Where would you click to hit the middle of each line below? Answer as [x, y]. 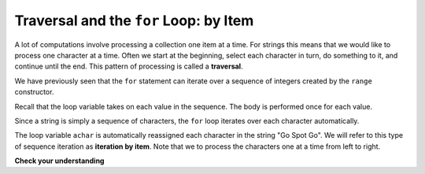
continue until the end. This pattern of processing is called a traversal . [129, 66]
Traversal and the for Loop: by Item [134, 20]
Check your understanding [59, 161]
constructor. [34, 92]
